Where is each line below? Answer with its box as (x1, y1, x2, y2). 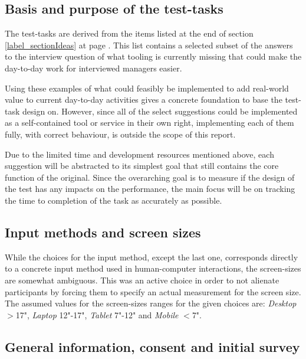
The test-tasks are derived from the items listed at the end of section (5, 27, 254, 40)
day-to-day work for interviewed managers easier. (5, 61, 182, 74)
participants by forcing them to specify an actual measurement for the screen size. (5, 285, 301, 298)
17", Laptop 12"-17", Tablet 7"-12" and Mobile (15, 308, 179, 321)
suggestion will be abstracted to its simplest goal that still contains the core (5, 159, 279, 172)
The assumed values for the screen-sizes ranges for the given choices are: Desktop (5, 297, 297, 309)
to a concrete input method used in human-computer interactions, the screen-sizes (5, 262, 301, 275)
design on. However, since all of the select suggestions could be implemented (22, 105, 298, 117)
